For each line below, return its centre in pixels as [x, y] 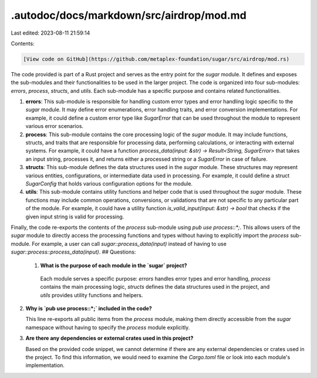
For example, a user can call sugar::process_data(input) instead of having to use [129, 244]
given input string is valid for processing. [75, 217]
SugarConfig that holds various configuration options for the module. [109, 183]
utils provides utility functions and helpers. [92, 295]
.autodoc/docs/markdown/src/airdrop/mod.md [129, 15]
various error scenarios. [55, 126]
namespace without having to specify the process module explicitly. [108, 327]
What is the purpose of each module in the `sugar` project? [114, 265]
